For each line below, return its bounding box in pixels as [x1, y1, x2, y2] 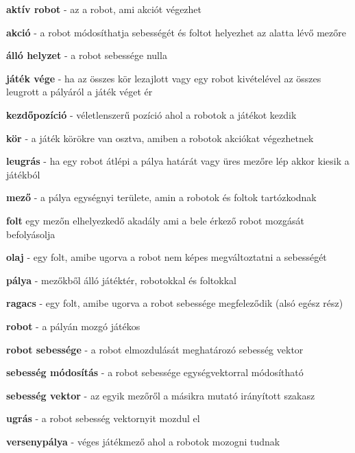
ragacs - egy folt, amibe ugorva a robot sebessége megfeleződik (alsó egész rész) [6, 296, 343, 310]
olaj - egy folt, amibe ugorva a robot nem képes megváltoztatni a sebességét [6, 250, 327, 264]
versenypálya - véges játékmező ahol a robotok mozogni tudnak [6, 434, 280, 448]
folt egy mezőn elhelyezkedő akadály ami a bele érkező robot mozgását [6, 213, 304, 227]
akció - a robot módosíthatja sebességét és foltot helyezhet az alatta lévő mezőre [6, 25, 346, 39]
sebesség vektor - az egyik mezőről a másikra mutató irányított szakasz [6, 388, 315, 402]
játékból [6, 167, 40, 181]
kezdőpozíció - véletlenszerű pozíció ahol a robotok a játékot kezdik [6, 107, 297, 121]
